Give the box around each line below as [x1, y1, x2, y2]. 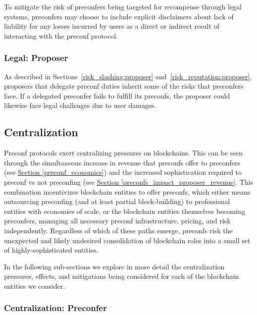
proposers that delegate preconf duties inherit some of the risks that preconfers [4, 81, 244, 91]
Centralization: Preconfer [4, 302, 107, 314]
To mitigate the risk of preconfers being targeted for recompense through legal [4, 1, 242, 11]
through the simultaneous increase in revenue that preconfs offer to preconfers [4, 157, 241, 167]
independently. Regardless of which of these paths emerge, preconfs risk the [4, 225, 233, 235]
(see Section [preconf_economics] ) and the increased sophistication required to [4, 167, 242, 177]
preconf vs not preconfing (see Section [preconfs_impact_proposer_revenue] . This [4, 176, 254, 187]
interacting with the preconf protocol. [4, 30, 118, 41]
